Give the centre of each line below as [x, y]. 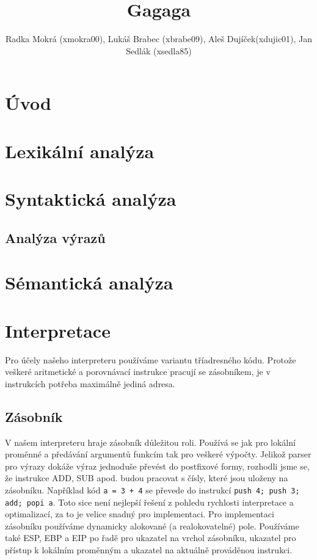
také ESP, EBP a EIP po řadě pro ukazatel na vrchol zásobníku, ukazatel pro [151, 538]
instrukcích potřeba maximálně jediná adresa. [90, 383]
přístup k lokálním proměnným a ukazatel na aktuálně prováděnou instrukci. [149, 549]
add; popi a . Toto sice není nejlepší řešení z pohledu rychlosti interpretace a [149, 502]
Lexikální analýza [80, 151]
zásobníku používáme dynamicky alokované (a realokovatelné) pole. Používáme [152, 525]
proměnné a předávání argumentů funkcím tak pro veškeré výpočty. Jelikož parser [158, 454]
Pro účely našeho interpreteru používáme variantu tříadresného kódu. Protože [151, 359]
